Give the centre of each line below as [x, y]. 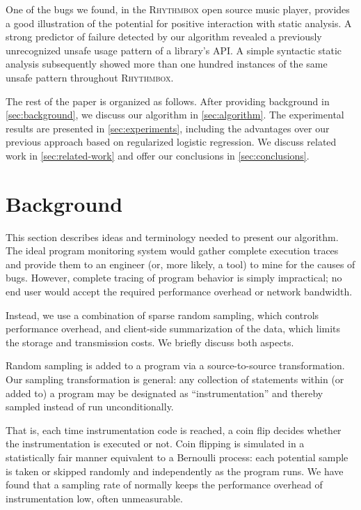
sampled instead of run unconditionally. [90, 407]
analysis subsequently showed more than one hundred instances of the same [167, 64]
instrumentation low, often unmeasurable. [94, 498]
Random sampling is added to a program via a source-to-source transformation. [175, 365]
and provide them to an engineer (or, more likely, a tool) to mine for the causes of [180, 264]
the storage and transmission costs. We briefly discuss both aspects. [150, 342]
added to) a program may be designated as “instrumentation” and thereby [165, 393]
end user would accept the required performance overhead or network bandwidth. [179, 292]
